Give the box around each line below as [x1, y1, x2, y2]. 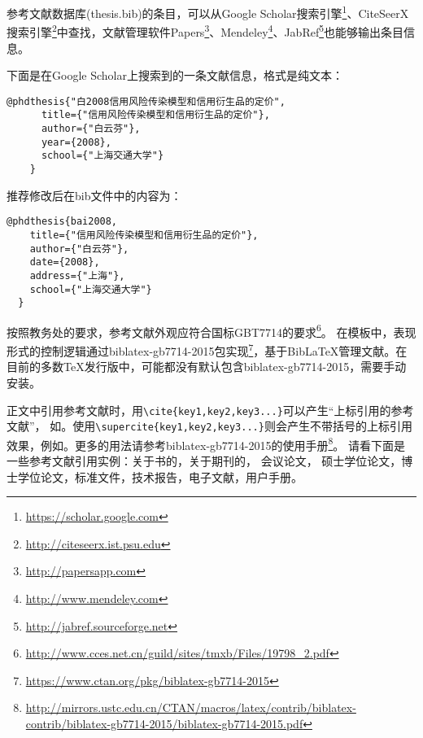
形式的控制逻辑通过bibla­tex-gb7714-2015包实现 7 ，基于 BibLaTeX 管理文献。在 [7, 340, 408, 359]
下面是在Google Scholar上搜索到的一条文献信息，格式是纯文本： [7, 67, 343, 84]
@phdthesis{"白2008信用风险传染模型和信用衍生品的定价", [7, 95, 286, 107]
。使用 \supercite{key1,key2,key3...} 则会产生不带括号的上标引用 [61, 417, 412, 435]
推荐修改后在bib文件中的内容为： [7, 186, 182, 203]
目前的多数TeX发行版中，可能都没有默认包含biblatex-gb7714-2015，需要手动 [7, 358, 407, 375]
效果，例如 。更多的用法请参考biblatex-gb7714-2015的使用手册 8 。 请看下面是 [7, 434, 406, 453]
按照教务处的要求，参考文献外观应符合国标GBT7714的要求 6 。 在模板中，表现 [7, 321, 416, 340]
